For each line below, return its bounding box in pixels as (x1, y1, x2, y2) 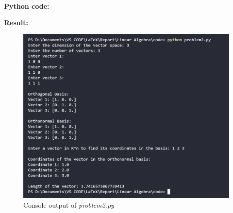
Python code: (4, 1, 50, 11)
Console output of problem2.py (23, 199, 114, 210)
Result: (4, 17, 28, 27)
